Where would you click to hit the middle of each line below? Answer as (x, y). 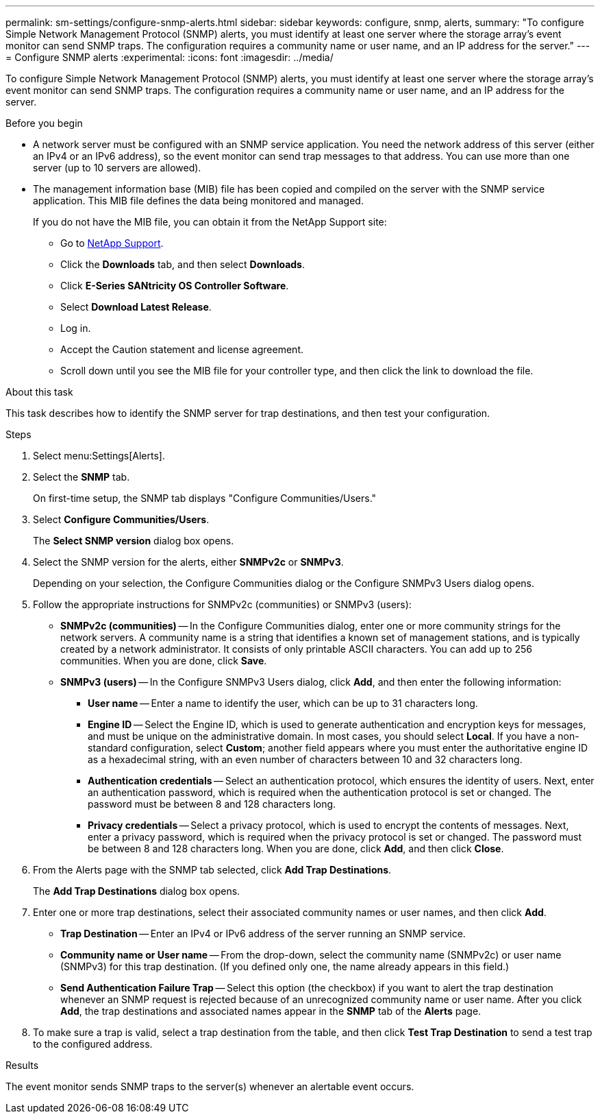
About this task (39, 392)
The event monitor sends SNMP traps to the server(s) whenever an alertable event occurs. (210, 1086)
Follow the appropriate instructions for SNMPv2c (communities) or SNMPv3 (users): (222, 604)
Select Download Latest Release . (136, 307)
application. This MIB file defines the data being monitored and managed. (198, 201)
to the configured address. (93, 1044)
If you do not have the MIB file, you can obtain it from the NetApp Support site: (210, 222)
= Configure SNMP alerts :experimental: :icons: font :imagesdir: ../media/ (170, 57)
